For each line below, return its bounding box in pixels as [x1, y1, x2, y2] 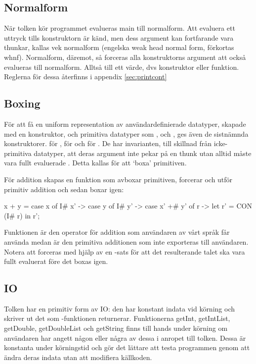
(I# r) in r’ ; [4, 210, 40, 220]
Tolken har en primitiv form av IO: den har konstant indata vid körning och [4, 303, 235, 313]
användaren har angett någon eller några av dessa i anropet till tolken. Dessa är [4, 332, 246, 343]
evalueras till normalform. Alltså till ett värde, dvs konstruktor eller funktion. [4, 61, 239, 72]
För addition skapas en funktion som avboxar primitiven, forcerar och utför [4, 174, 233, 184]
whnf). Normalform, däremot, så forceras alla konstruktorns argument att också [4, 52, 246, 62]
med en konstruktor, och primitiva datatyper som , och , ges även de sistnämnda [4, 128, 249, 139]
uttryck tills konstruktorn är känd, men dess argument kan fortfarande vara [4, 32, 234, 43]
